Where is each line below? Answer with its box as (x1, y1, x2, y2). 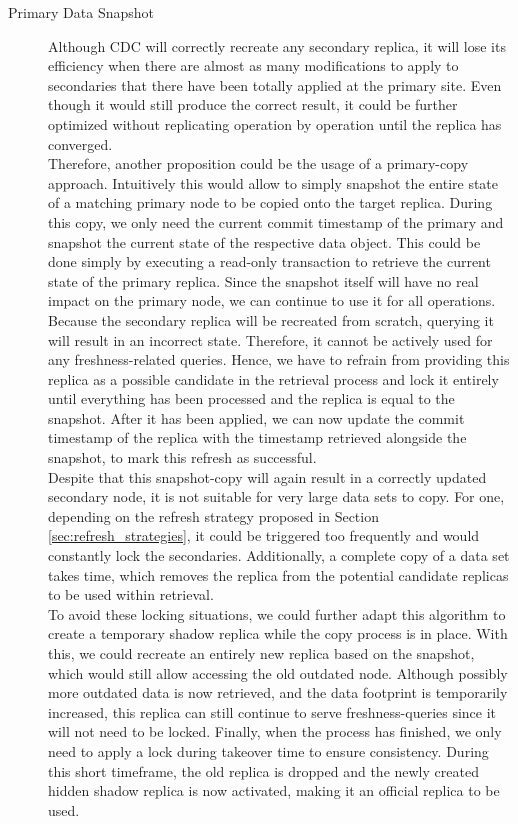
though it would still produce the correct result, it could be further (48, 94, 458, 115)
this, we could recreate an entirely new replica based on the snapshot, (48, 643, 475, 663)
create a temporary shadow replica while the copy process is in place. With (48, 623, 508, 644)
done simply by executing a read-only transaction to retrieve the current (48, 251, 491, 272)
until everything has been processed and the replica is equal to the (48, 388, 455, 409)
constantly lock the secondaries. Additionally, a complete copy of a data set (48, 545, 510, 566)
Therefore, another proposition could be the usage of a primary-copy (48, 153, 469, 174)
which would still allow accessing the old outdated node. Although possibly (48, 662, 508, 683)
